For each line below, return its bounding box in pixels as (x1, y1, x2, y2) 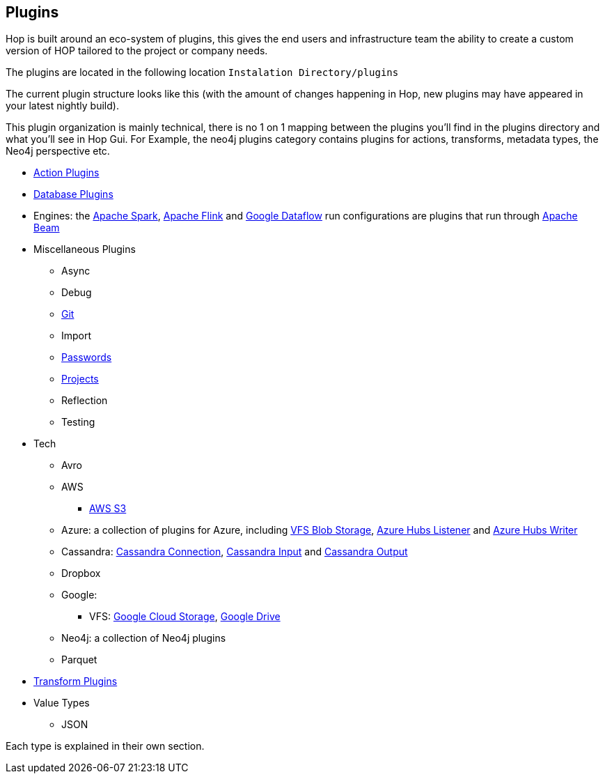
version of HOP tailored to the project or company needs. (6, 45, 268, 57)
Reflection (61, 394, 108, 407)
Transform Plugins (33, 675, 118, 688)
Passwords (61, 351, 112, 364)
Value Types (33, 697, 90, 709)
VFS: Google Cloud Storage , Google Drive (89, 610, 281, 623)
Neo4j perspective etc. (6, 145, 110, 157)
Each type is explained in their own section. (6, 740, 205, 753)
